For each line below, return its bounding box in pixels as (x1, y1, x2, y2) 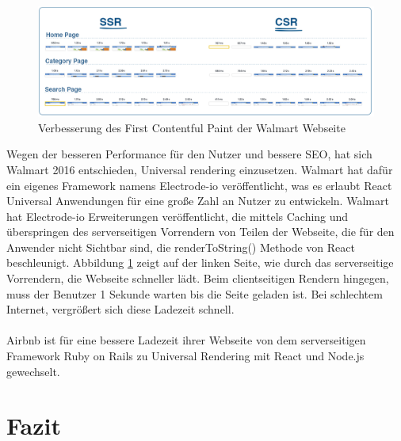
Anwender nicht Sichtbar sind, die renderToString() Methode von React (6, 238, 355, 255)
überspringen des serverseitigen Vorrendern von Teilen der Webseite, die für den (6, 223, 395, 240)
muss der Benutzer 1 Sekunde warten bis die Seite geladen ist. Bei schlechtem (6, 285, 383, 302)
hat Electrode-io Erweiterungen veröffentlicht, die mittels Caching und (6, 207, 349, 224)
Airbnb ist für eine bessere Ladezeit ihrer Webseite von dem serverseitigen (6, 332, 366, 348)
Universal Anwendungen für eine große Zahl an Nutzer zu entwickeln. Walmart (6, 192, 389, 209)
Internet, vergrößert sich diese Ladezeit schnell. (6, 301, 235, 317)
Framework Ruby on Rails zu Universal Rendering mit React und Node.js (6, 348, 365, 364)
